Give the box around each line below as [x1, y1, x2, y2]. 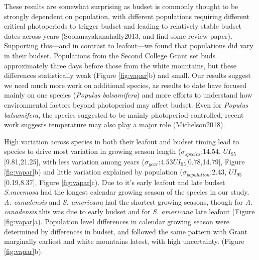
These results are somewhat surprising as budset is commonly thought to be [4, 1, 238, 11]
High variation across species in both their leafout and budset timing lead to [4, 136, 239, 146]
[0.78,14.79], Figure [186, 156, 245, 166]
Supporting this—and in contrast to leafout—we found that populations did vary [4, 40, 253, 51]
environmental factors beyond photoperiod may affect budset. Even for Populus [4, 99, 248, 110]
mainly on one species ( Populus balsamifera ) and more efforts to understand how [4, 90, 252, 100]
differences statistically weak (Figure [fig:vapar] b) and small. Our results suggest [4, 70, 251, 80]
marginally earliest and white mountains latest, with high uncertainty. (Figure [4, 236, 244, 246]
